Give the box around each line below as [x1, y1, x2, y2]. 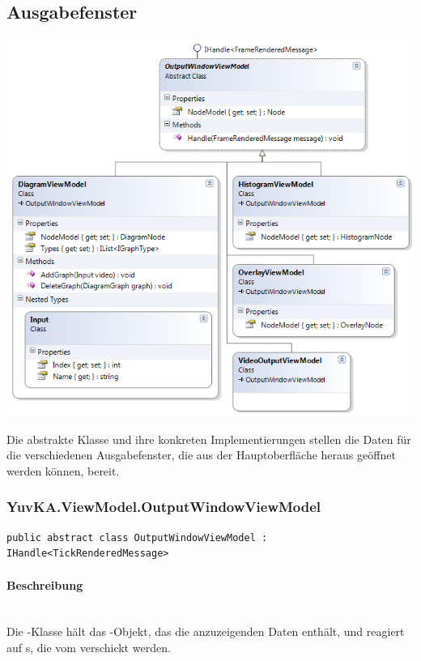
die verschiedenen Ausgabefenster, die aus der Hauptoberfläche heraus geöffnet [6, 446, 396, 463]
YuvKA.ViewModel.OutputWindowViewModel [6, 497, 321, 517]
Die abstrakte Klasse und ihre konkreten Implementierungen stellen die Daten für [6, 430, 411, 447]
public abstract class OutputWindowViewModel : [6, 531, 268, 544]
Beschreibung [6, 576, 83, 593]
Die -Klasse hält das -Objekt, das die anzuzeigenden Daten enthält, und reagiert [6, 623, 405, 640]
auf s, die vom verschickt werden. [6, 638, 171, 655]
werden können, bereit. [6, 462, 120, 479]
